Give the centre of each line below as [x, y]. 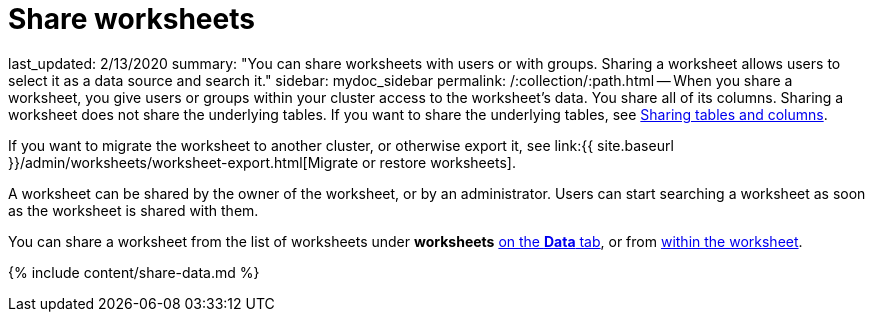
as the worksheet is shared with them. [133, 210]
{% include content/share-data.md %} [134, 272]
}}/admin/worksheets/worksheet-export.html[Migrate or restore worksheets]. [262, 162]
